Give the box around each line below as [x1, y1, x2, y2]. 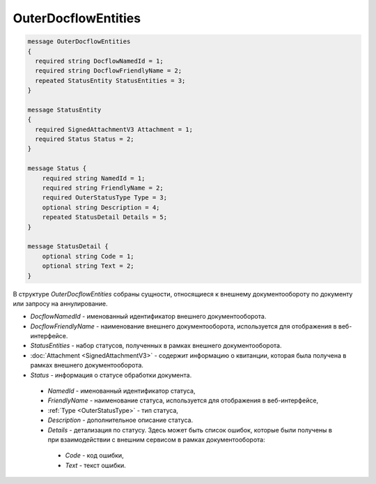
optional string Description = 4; [42, 203, 160, 211]
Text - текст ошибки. [65, 461, 127, 469]
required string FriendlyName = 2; [42, 184, 164, 192]
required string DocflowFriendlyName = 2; [35, 67, 182, 75]
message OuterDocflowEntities [27, 38, 131, 45]
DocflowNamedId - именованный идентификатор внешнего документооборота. [30, 312, 267, 321]
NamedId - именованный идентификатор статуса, [47, 387, 196, 395]
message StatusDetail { [27, 243, 109, 250]
